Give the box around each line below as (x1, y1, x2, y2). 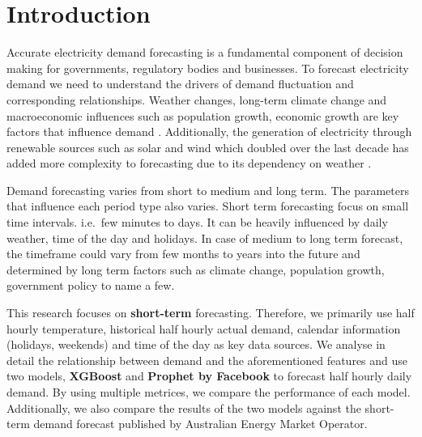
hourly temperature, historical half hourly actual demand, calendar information (6, 320, 401, 337)
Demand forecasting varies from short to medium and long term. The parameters (6, 181, 409, 198)
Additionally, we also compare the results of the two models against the (6, 399, 361, 416)
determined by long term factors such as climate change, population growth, (6, 261, 385, 278)
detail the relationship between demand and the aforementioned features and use (6, 351, 408, 368)
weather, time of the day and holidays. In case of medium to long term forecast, (6, 229, 403, 246)
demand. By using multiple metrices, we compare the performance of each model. (6, 384, 411, 400)
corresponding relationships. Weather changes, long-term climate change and (6, 91, 387, 108)
